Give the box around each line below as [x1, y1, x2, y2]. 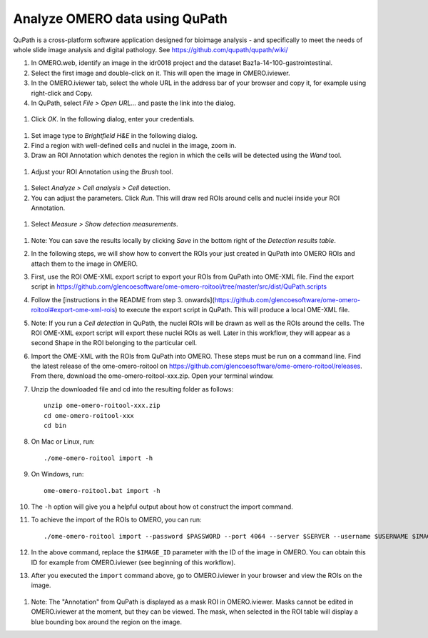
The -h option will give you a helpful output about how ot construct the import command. [31, 502, 294, 511]
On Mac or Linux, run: [31, 437, 96, 446]
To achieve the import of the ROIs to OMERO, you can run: [31, 515, 203, 524]
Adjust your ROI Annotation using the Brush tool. [31, 167, 174, 176]
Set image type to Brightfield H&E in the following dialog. [31, 131, 198, 139]
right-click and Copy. [31, 89, 93, 97]
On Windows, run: [31, 470, 84, 479]
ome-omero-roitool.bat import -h [44, 487, 160, 494]
